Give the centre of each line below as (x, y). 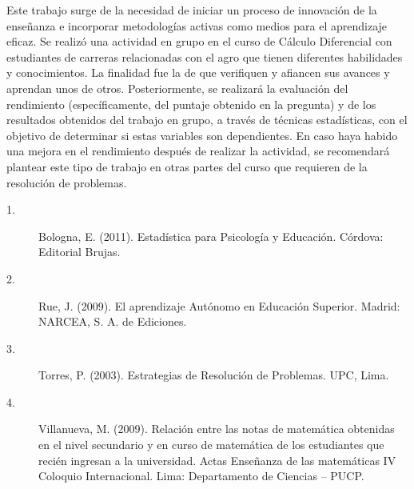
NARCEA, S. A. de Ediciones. (113, 321)
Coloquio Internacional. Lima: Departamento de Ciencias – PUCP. (201, 476)
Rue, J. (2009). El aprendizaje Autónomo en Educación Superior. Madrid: (219, 305)
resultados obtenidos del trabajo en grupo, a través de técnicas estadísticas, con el (207, 120)
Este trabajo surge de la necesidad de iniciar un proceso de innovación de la (192, 10)
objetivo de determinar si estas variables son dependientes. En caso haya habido (202, 135)
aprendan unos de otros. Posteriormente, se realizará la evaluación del (177, 88)
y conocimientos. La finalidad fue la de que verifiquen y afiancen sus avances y (198, 72)
